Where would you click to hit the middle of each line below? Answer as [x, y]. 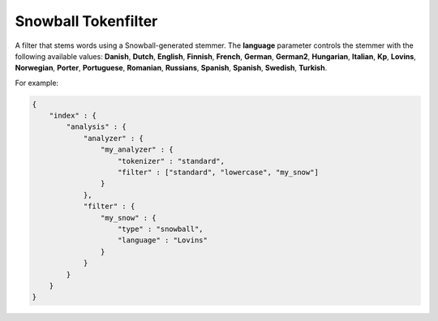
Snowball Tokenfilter [86, 21]
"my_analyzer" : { [137, 150]
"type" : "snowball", [161, 229]
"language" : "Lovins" [163, 240]
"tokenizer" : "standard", [171, 161]
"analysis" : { [97, 127]
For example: [37, 83]
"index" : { [73, 116]
